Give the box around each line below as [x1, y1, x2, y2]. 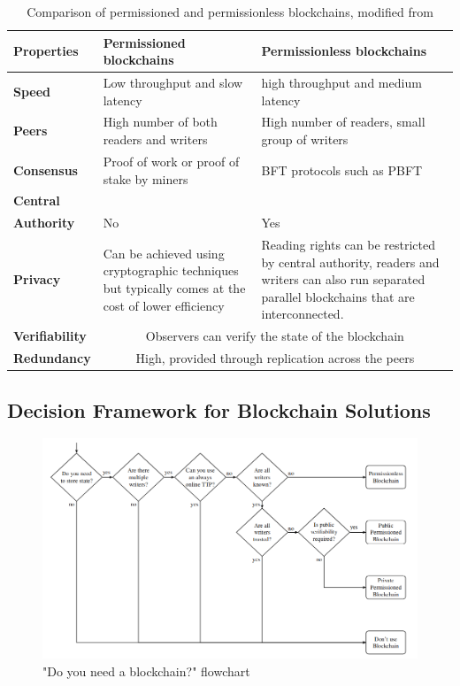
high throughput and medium [261, 73, 422, 92]
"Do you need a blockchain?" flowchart [42, 661, 250, 680]
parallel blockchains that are [261, 287, 415, 305]
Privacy [13, 270, 61, 289]
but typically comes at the [103, 279, 246, 297]
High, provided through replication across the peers [135, 349, 415, 367]
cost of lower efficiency [103, 296, 225, 314]
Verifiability [13, 327, 87, 345]
